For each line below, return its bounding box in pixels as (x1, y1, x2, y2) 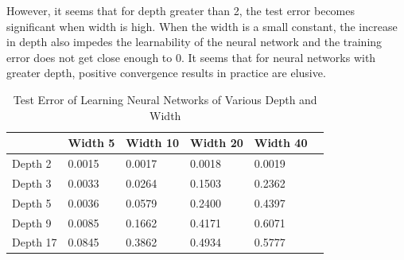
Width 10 (126, 134, 180, 151)
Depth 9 (12, 214, 52, 231)
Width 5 (68, 134, 115, 151)
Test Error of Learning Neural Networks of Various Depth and (13, 91, 317, 107)
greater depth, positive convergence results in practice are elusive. (6, 64, 326, 81)
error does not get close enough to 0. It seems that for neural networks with (6, 49, 376, 65)
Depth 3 (12, 174, 52, 191)
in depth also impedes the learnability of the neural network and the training (6, 33, 383, 50)
